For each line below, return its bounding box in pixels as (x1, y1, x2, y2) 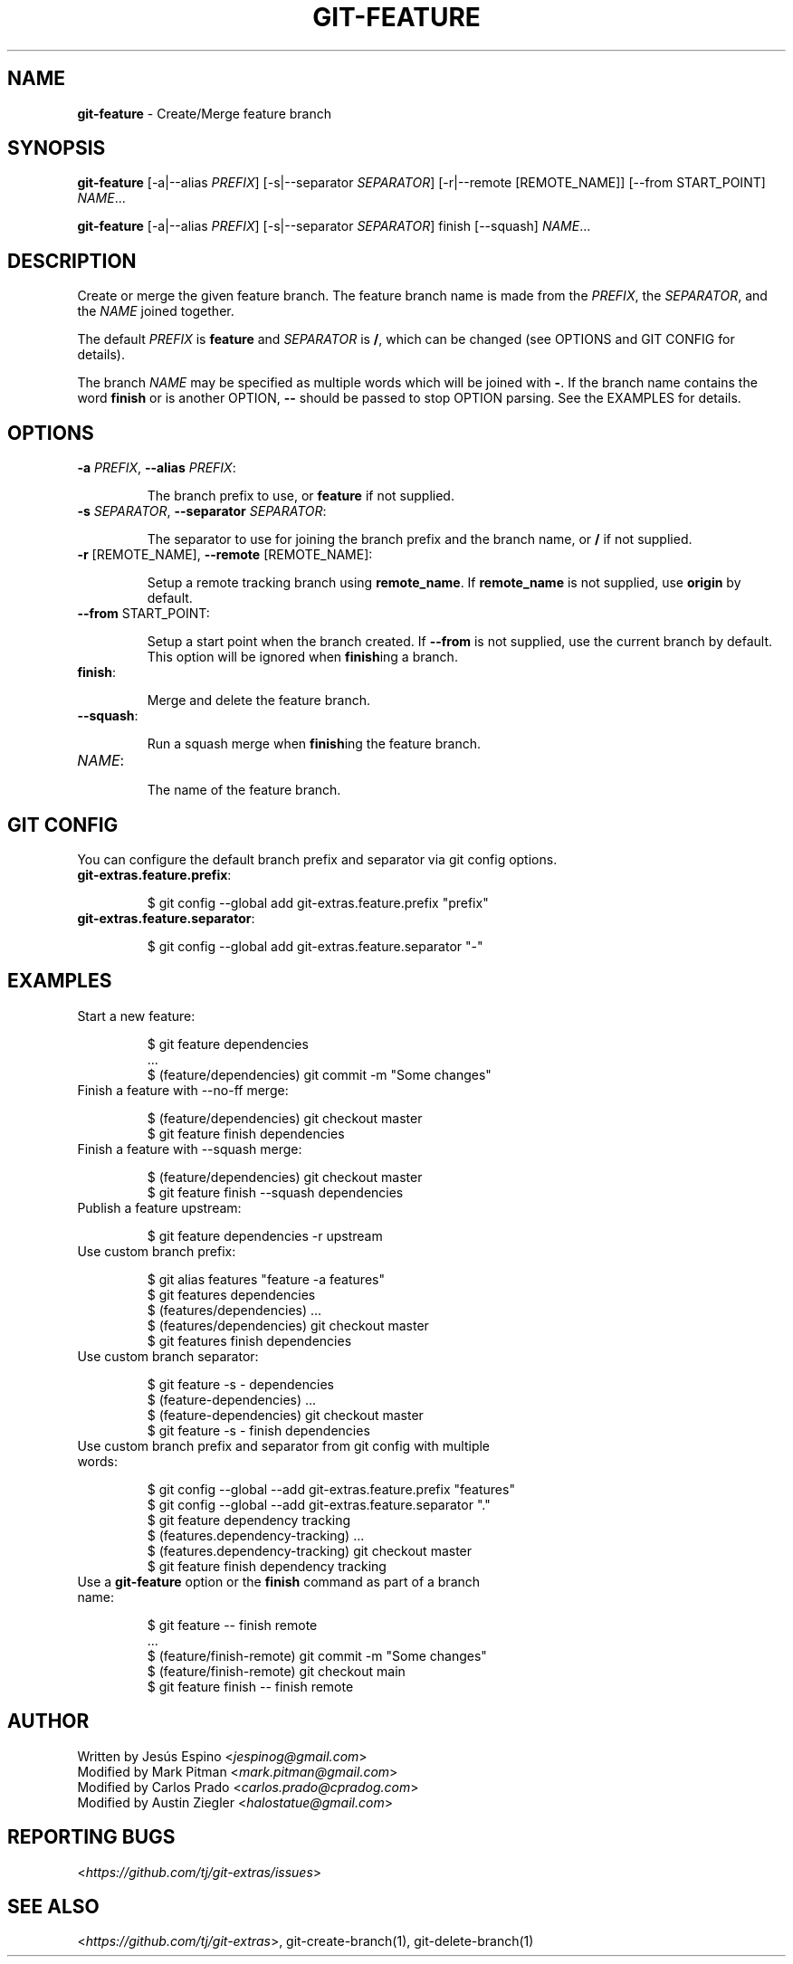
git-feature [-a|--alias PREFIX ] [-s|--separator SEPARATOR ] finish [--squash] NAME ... (77, 218, 591, 234)
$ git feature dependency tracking (147, 1511, 351, 1528)
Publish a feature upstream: (77, 1199, 242, 1216)
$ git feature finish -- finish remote (147, 1678, 354, 1694)
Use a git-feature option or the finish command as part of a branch (77, 1573, 481, 1589)
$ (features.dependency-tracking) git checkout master (147, 1542, 473, 1559)
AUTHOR (7, 1710, 90, 1733)
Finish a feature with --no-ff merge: (77, 1082, 289, 1098)
